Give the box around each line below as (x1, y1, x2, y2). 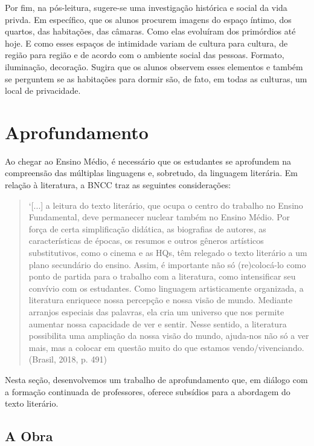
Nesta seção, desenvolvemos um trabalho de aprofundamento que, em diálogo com (5, 373, 308, 385)
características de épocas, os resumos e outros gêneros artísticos (28, 234, 264, 247)
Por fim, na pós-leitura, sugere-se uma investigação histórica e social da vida (5, 1, 287, 13)
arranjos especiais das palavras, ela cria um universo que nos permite (28, 306, 284, 318)
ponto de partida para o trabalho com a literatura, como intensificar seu (28, 270, 296, 283)
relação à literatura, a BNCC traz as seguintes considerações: (5, 179, 231, 191)
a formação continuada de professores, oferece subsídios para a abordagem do (5, 385, 290, 398)
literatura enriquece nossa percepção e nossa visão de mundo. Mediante (28, 294, 293, 306)
